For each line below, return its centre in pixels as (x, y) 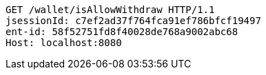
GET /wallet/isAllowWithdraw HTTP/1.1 (110, 10)
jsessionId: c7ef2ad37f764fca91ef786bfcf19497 (133, 21)
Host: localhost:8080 (64, 43)
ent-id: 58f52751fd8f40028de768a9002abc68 (122, 32)
